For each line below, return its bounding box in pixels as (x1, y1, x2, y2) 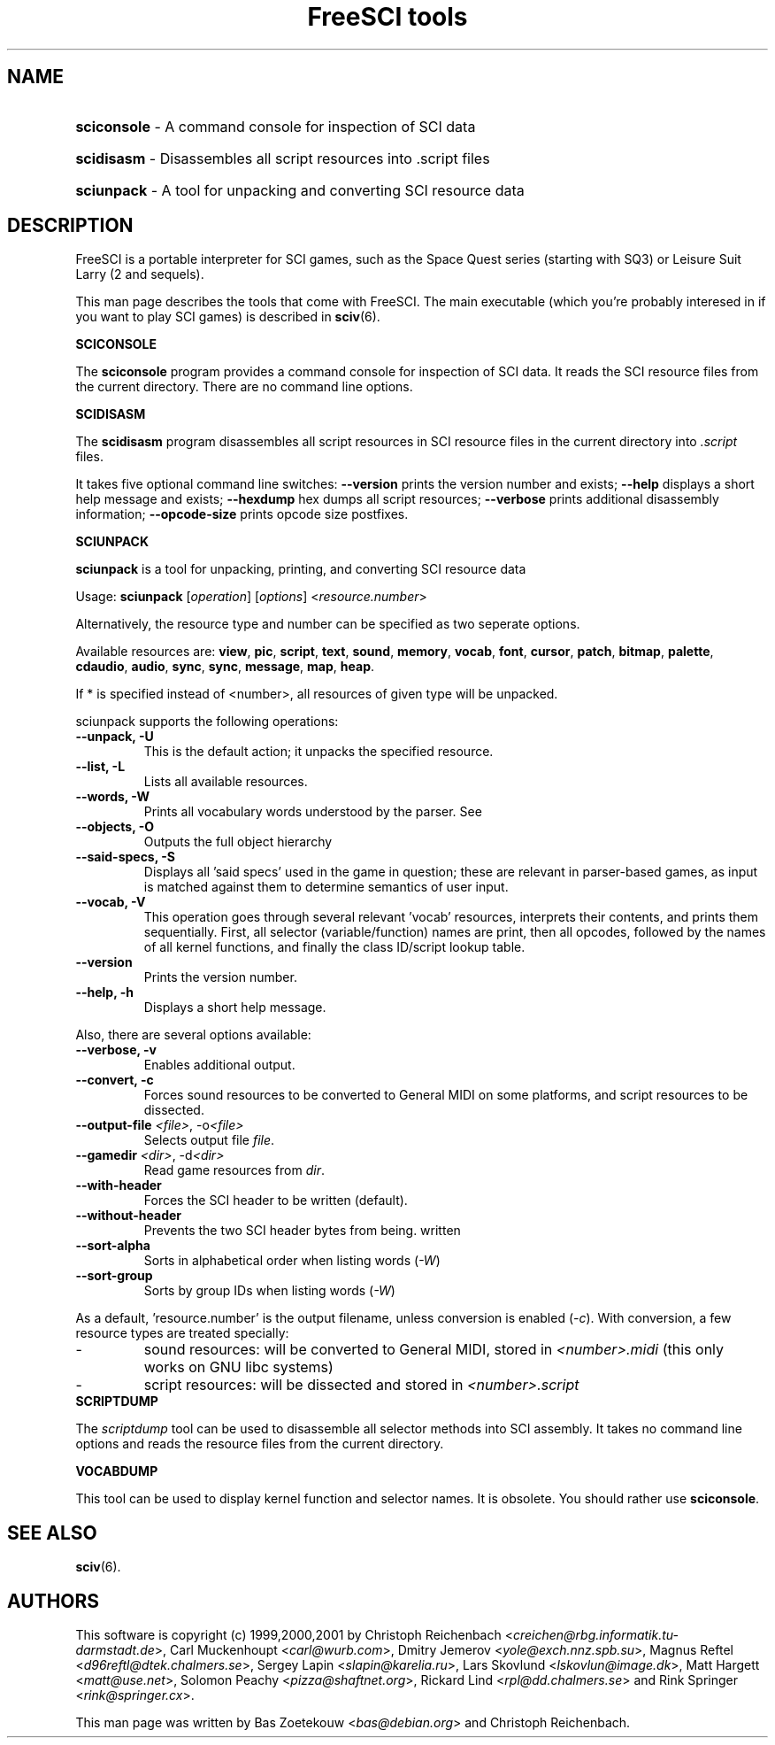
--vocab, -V (75, 894, 146, 910)
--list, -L (75, 759, 126, 775)
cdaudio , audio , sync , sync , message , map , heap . (75, 659, 375, 675)
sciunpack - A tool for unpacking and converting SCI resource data (75, 181, 525, 199)
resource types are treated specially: (75, 1325, 289, 1341)
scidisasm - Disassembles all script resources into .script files (75, 149, 490, 167)
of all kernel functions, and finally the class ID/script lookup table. (143, 939, 526, 955)
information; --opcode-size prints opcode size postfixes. (75, 506, 409, 522)
